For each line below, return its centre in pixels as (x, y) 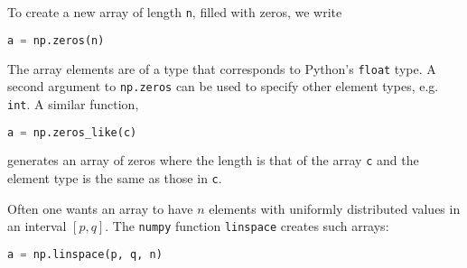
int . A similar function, (73, 103)
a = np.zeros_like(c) (72, 132)
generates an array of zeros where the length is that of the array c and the (213, 160)
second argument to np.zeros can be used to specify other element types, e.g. (223, 86)
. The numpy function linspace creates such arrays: (247, 226)
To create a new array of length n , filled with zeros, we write (175, 12)
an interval (37, 226)
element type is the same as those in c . (115, 178)
